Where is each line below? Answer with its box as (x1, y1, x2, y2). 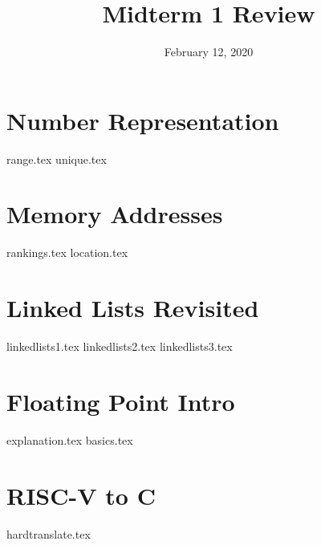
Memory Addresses (6, 197, 223, 230)
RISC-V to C (6, 478, 156, 511)
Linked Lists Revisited (6, 291, 259, 324)
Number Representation (6, 104, 279, 136)
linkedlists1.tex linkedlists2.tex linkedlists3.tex (6, 338, 233, 355)
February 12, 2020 (164, 43, 254, 60)
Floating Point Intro (6, 384, 235, 417)
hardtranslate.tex (6, 525, 91, 542)
